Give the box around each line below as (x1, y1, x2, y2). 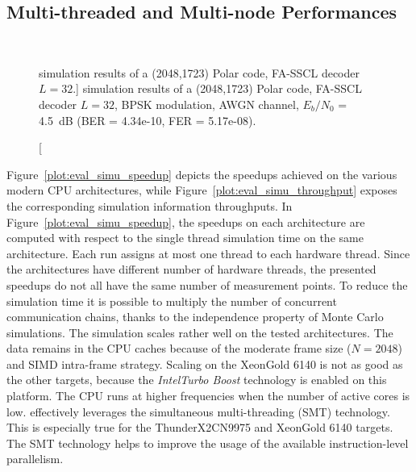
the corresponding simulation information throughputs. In (6, 197, 293, 214)
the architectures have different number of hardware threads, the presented (6, 261, 376, 278)
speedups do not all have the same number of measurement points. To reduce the (6, 276, 408, 293)
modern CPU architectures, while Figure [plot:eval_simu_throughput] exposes (6, 182, 397, 198)
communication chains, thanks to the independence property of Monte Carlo (6, 308, 384, 325)
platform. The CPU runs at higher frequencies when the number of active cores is (6, 387, 410, 404)
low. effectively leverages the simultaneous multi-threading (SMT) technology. (6, 403, 390, 420)
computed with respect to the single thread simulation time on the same (6, 229, 364, 246)
